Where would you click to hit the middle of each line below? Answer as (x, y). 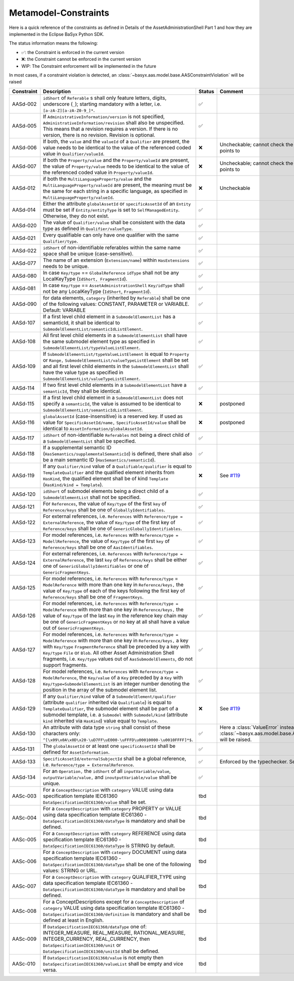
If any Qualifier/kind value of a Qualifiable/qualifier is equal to (117, 466)
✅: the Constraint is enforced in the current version (73, 52)
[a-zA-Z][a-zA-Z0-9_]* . (69, 110)
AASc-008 (24, 911)
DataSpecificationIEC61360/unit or (82, 945)
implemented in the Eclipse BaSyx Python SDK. (57, 34)
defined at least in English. (73, 920)
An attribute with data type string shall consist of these (107, 727)
